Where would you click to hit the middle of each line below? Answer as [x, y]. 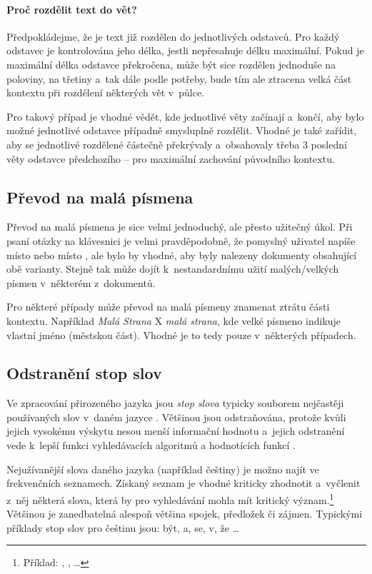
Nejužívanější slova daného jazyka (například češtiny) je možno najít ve [163, 469]
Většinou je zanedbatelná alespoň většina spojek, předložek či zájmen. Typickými [185, 514]
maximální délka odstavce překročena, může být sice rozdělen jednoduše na [171, 64]
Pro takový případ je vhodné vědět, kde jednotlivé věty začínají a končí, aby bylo [185, 116]
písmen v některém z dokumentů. [81, 282]
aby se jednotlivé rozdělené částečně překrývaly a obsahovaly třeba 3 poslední [177, 144]
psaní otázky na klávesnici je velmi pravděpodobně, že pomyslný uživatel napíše [181, 240]
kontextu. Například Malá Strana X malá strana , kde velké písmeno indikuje [174, 320]
